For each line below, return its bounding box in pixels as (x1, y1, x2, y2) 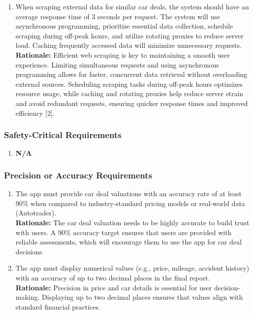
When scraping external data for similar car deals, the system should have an (15, 1, 249, 11)
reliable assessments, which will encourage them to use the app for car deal (15, 237, 242, 247)
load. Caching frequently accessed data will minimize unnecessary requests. (15, 40, 242, 50)
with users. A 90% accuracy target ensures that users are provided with (15, 227, 232, 237)
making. (15, 292, 40, 302)
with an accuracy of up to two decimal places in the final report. (15, 272, 210, 282)
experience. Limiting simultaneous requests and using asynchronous (15, 59, 219, 70)
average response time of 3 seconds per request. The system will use (15, 11, 221, 21)
